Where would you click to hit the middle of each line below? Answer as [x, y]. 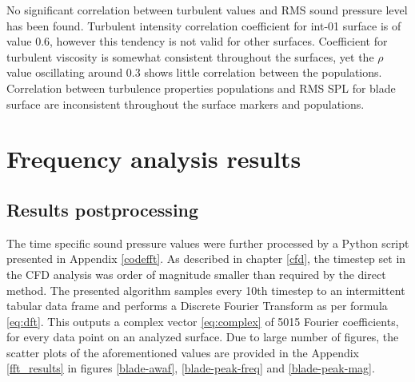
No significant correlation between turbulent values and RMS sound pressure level [207, 10]
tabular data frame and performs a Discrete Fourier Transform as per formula [197, 306]
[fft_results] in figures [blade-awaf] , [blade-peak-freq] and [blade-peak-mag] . [191, 368]
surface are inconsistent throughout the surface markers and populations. [186, 103]
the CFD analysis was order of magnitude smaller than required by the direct [196, 274]
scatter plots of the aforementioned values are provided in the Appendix [183, 352]
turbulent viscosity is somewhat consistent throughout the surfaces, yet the [190, 56]
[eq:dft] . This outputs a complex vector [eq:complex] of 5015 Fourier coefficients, [203, 321]
